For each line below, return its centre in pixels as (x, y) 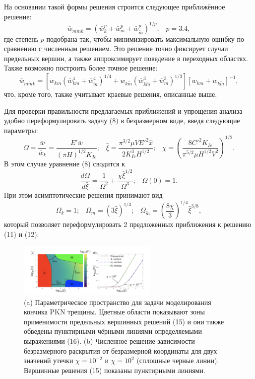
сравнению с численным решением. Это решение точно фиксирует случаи (116, 48)
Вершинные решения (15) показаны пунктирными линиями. (115, 370)
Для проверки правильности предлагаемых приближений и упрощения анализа (123, 111)
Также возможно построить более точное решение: (81, 68)
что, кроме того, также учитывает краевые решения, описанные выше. (111, 94)
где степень (21, 38)
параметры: (21, 130)
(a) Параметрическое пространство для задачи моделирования (118, 302)
